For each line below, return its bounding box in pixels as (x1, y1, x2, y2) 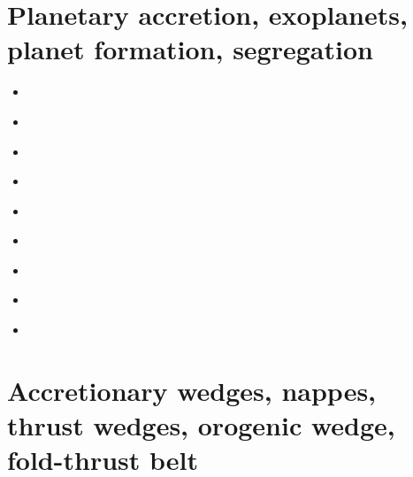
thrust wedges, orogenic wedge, (7, 407, 395, 443)
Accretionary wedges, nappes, (7, 372, 377, 408)
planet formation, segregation (7, 31, 373, 67)
